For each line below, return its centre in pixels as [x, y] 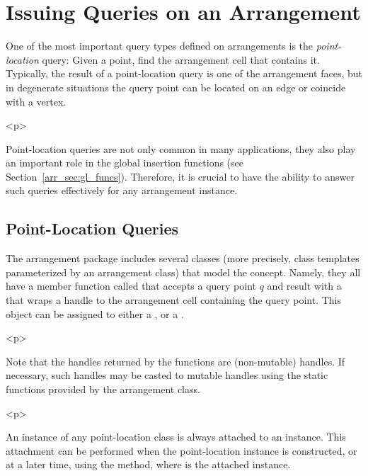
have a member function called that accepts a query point [131, 286]
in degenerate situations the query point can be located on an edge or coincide [176, 87]
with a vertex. [36, 101]
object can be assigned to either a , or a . [95, 313]
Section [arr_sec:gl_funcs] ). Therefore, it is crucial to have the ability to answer [180, 176]
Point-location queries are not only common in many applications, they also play [181, 148]
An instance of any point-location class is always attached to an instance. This [176, 437]
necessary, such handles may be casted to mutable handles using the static [167, 375]
